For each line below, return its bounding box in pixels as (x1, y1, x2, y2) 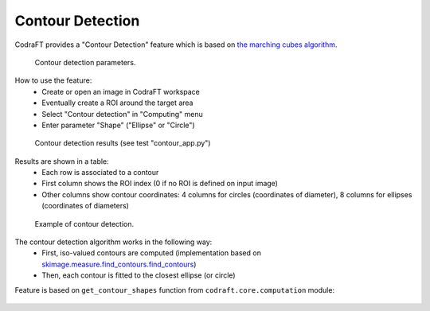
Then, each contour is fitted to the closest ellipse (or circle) (41, 270, 236, 280)
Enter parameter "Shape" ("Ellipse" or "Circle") (41, 120, 195, 130)
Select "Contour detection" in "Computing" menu (41, 109, 203, 119)
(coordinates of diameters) (41, 201, 129, 211)
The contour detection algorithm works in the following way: (14, 237, 213, 247)
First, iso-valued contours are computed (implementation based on (41, 248, 262, 258)
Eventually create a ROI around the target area (41, 98, 193, 107)
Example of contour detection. (34, 219, 135, 228)
